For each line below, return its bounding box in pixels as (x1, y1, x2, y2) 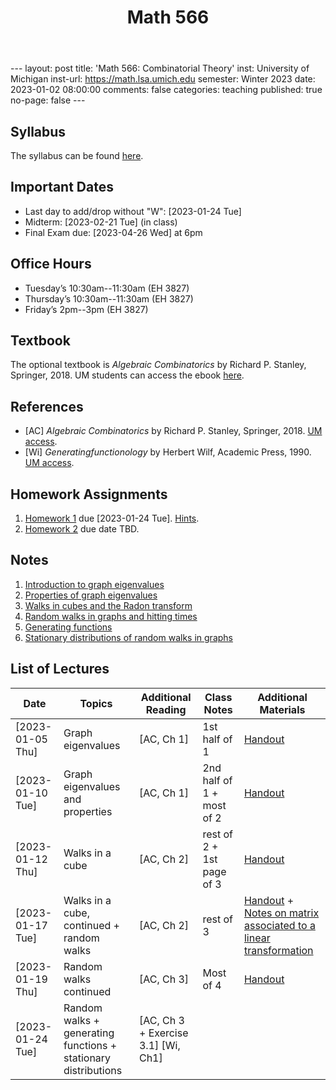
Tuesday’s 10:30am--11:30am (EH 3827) (24, 282, 190, 294)
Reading (145, 702, 187, 716)
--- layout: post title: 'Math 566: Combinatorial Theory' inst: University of (10, 62, 310, 75)
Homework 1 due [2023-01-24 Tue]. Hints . (24, 512, 200, 525)
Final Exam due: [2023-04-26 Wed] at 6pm (24, 226, 203, 238)
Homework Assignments (10, 486, 168, 503)
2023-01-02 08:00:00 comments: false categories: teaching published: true (10, 84, 323, 96)
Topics (79, 696, 113, 710)
